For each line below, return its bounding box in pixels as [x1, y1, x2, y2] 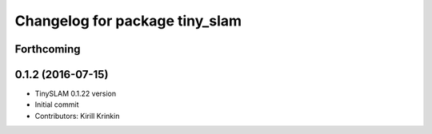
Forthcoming [14, 42, 81, 56]
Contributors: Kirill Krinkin [34, 111, 120, 120]
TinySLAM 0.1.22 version [34, 89, 117, 99]
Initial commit [34, 100, 79, 109]
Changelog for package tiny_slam [14, 12, 242, 30]
